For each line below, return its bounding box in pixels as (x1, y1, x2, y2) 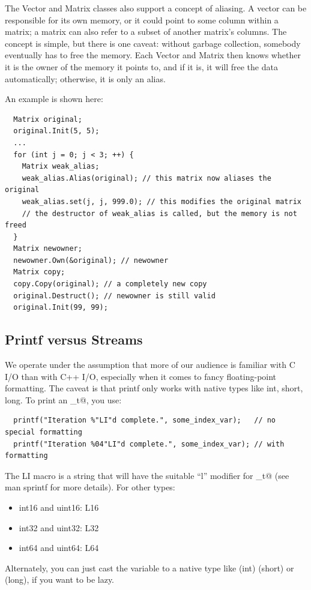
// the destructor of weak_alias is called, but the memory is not (22, 209, 297, 218)
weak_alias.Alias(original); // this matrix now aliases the (22, 173, 271, 182)
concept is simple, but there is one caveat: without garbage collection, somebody (5, 37, 301, 49)
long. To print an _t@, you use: (5, 393, 122, 406)
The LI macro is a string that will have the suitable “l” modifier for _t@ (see (5, 469, 289, 481)
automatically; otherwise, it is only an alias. (5, 72, 166, 85)
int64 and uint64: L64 (19, 541, 99, 554)
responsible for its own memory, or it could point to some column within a (5, 13, 279, 26)
